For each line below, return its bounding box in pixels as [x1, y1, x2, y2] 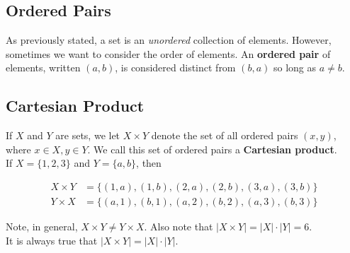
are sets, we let [55, 128, 120, 143]
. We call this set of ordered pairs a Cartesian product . [87, 141, 337, 156]
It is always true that [6, 233, 98, 247]
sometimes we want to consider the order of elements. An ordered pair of [6, 46, 331, 61]
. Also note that [144, 219, 213, 234]
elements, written [6, 60, 81, 75]
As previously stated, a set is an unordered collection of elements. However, [6, 33, 332, 47]
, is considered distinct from [115, 60, 236, 75]
